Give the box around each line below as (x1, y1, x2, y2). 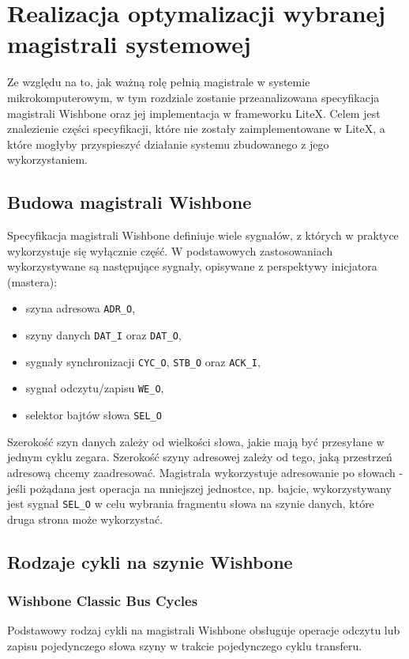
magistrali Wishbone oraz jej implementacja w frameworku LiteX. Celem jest (7, 104, 381, 121)
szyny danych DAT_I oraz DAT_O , (25, 327, 182, 343)
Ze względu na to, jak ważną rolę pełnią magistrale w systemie (7, 74, 310, 90)
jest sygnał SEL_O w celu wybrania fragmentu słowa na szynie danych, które (7, 495, 374, 512)
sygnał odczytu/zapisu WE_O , (25, 380, 164, 396)
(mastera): (7, 273, 58, 290)
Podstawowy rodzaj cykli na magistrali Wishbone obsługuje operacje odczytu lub (7, 622, 400, 638)
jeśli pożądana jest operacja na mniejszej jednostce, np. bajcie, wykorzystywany (7, 479, 392, 496)
